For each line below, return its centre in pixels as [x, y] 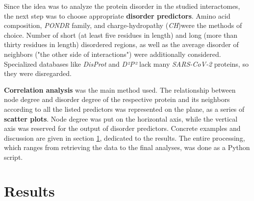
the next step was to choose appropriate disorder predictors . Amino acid [117, 15]
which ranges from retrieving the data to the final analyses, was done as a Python [127, 147]
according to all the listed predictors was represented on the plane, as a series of [124, 109]
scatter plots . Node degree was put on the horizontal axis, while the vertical [121, 118]
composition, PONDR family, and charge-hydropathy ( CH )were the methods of [123, 25]
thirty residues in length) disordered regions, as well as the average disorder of [121, 44]
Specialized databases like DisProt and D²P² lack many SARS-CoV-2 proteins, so [126, 63]
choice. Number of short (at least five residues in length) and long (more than [121, 35]
